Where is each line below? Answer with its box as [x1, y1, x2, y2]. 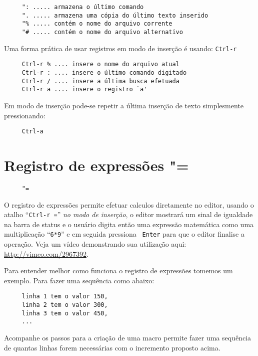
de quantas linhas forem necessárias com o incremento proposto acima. [4, 342, 220, 352]
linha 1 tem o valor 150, [21, 293, 108, 300]
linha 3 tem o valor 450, [21, 309, 108, 317]
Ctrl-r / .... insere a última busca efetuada [21, 77, 179, 85]
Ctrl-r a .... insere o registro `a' [21, 86, 147, 93]
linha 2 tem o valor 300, [21, 301, 108, 309]
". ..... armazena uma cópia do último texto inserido [21, 12, 208, 19]
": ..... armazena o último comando [21, 4, 144, 11]
